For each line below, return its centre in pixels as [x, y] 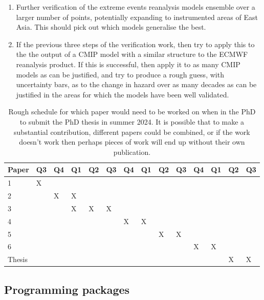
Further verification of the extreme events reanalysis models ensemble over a [136, 7]
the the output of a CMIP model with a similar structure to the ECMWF [132, 54]
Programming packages [67, 289]
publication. [132, 152]
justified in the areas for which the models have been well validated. [123, 94]
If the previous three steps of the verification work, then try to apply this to [135, 44]
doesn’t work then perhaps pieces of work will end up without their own [132, 142]
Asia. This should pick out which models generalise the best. [111, 27]
